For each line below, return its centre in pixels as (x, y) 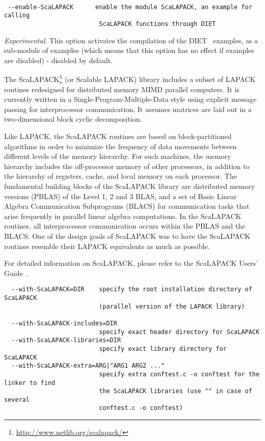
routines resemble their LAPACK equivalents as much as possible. (107, 246)
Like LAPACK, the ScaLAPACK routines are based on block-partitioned (118, 136)
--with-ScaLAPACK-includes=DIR (64, 323)
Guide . (16, 273)
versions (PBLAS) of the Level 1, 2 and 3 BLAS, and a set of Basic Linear (121, 196)
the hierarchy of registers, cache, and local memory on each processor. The (121, 176)
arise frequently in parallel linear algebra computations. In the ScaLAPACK (123, 216)
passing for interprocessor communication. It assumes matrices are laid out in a (128, 109)
